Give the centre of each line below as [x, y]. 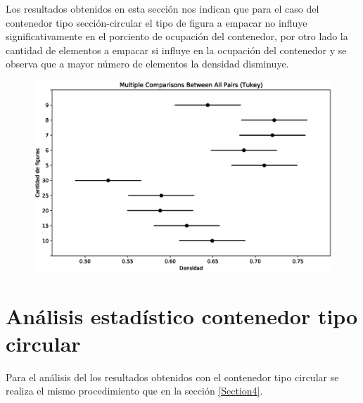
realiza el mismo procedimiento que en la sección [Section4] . [134, 391]
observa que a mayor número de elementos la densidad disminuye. [147, 64]
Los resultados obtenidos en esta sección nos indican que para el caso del [163, 8]
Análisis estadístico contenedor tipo [182, 315]
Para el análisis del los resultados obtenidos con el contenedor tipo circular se [172, 377]
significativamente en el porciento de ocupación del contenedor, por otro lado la [177, 36]
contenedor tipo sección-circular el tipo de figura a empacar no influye [157, 22]
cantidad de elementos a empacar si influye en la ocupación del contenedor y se [176, 50]
